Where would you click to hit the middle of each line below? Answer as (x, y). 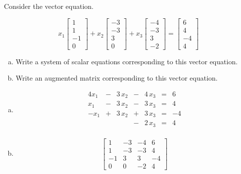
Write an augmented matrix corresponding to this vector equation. (117, 78)
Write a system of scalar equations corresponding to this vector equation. (127, 61)
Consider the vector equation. (49, 6)
